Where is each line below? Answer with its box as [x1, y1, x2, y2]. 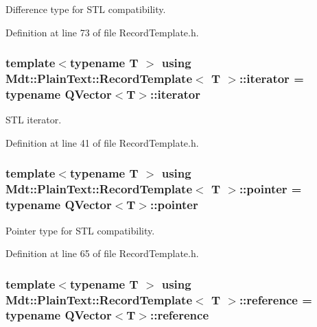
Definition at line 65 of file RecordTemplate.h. [5, 246, 199, 261]
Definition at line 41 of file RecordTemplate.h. [5, 135, 199, 149]
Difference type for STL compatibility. [5, 2, 166, 16]
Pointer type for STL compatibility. [5, 223, 155, 237]
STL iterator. [5, 112, 62, 127]
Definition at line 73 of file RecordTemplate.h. [5, 25, 199, 39]
